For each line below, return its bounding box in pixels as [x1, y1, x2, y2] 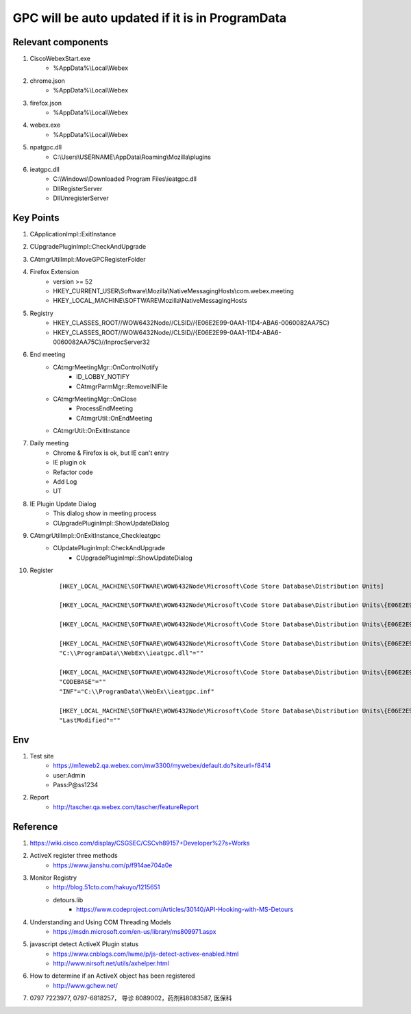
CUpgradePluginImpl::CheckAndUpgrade [29, 243, 147, 251]
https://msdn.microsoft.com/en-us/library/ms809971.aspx [53, 927, 216, 935]
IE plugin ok [53, 458, 86, 467]
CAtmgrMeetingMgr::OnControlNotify [53, 363, 159, 371]
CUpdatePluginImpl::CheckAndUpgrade [53, 544, 166, 552]
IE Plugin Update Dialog [29, 499, 97, 508]
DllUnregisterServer [53, 194, 109, 202]
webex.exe [29, 121, 61, 129]
